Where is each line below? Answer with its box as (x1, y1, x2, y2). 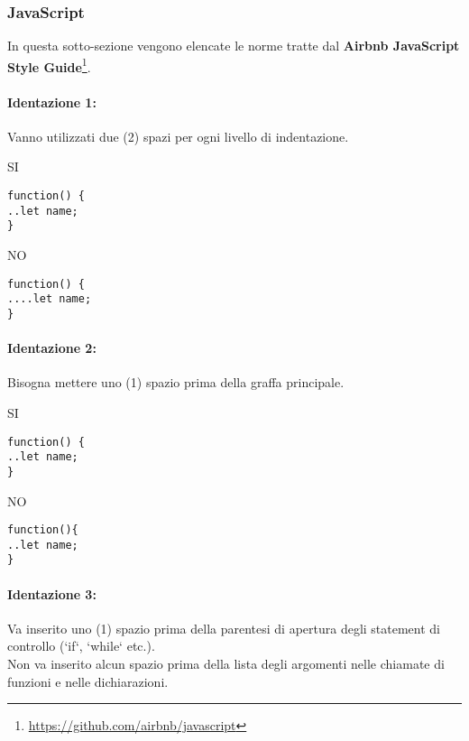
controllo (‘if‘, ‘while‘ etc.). (7, 636, 155, 655)
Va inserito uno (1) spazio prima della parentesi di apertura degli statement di (7, 618, 441, 637)
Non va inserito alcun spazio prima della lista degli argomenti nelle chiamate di (7, 654, 445, 673)
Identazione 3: (7, 584, 97, 603)
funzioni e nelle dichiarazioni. (7, 672, 169, 690)
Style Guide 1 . (7, 54, 91, 76)
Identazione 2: (7, 338, 97, 357)
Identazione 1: (7, 92, 97, 111)
